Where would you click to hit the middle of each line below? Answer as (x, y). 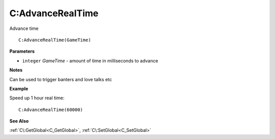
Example (19, 88)
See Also (19, 121)
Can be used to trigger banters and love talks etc (61, 79)
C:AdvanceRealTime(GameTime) (55, 40)
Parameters (22, 51)
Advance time (24, 28)
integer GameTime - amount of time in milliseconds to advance (90, 60)
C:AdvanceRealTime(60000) (51, 110)
